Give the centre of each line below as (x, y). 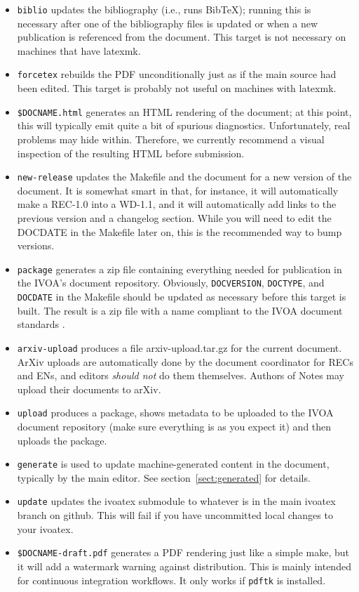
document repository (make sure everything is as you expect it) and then (174, 426)
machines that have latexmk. (79, 50)
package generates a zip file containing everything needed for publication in (179, 269)
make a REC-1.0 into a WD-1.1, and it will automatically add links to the (177, 204)
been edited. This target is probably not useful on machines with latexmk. (177, 88)
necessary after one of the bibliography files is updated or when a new (168, 23)
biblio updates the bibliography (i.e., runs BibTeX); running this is (164, 9)
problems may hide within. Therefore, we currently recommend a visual (171, 139)
